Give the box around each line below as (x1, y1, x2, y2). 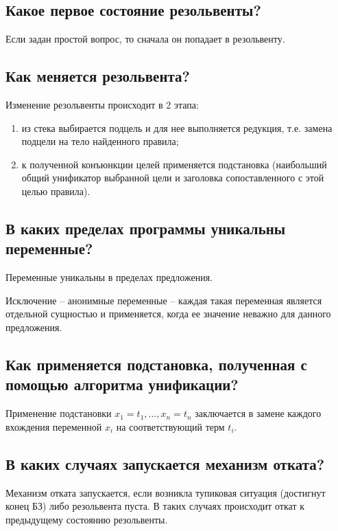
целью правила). (21, 183, 90, 198)
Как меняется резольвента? (5, 65, 190, 87)
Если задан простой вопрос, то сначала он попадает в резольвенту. (5, 32, 285, 46)
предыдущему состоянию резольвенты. (5, 512, 168, 526)
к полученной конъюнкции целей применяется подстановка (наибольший (21, 157, 327, 171)
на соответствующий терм (116, 419, 225, 433)
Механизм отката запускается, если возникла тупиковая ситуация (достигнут (5, 485, 326, 499)
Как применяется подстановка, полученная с (5, 353, 307, 374)
